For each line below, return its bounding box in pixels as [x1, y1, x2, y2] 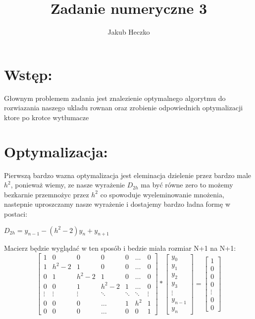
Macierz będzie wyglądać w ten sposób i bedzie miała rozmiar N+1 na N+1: [4, 243, 236, 253]
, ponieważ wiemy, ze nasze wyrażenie [10, 180, 125, 190]
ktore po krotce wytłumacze [4, 112, 89, 122]
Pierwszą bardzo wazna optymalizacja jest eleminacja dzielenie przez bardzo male [4, 170, 251, 180]
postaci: [4, 208, 28, 219]
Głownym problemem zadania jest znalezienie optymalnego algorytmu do [4, 92, 226, 103]
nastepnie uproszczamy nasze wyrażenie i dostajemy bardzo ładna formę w [4, 199, 231, 209]
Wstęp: [4, 64, 52, 84]
